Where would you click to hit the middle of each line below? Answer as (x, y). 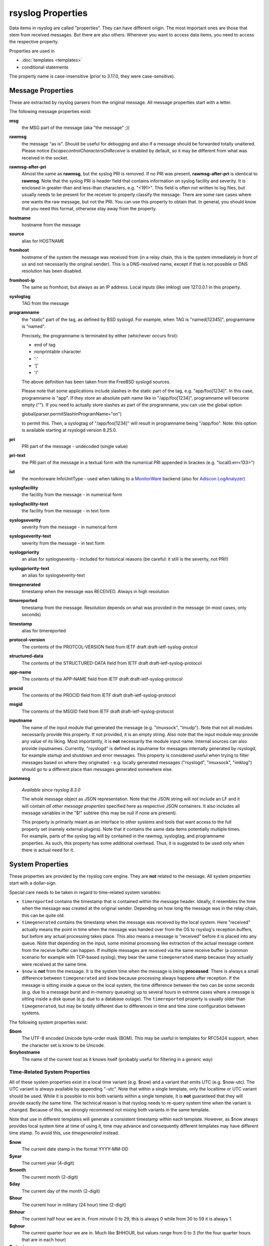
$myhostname (25, 1052)
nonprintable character (58, 352)
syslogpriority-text (29, 568)
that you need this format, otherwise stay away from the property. (89, 209)
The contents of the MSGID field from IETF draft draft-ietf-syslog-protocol (98, 711)
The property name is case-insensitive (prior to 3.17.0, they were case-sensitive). (92, 76)
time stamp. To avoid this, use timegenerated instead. (64, 1133)
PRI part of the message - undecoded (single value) (75, 446)
